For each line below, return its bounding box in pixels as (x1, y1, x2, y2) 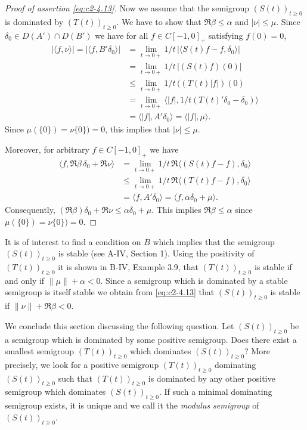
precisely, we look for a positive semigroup (5, 358, 159, 370)
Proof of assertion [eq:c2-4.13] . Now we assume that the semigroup (5, 2, 250, 14)
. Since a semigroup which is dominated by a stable (100, 274, 288, 286)
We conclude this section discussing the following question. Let (5, 319, 234, 332)
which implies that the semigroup (153, 235, 275, 248)
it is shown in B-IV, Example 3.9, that (58, 260, 199, 273)
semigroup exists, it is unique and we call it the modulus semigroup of (5, 399, 259, 412)
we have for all (95, 29, 148, 41)
